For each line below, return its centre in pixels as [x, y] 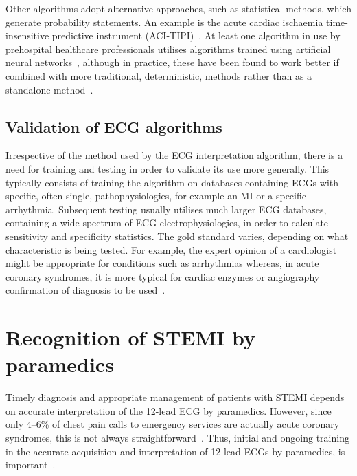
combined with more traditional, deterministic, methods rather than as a [159, 75]
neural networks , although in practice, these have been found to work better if [172, 62]
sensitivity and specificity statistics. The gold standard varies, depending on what [177, 236]
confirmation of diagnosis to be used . [85, 290]
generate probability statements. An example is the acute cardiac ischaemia [164, 22]
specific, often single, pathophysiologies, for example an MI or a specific [156, 196]
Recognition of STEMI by [131, 337]
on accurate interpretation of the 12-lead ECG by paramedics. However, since [169, 410]
